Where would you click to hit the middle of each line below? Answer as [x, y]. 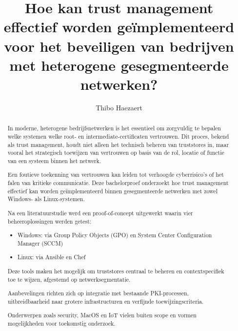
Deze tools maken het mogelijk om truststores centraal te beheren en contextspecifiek [116, 271]
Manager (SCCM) [40, 243]
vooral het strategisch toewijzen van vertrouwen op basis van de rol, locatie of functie [116, 153]
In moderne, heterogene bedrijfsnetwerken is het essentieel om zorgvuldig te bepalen [114, 128]
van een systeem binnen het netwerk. [54, 160]
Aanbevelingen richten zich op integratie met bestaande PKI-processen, [98, 293]
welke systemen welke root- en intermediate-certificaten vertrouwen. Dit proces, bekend [118, 136]
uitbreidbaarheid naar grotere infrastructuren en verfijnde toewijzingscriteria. [106, 301]
